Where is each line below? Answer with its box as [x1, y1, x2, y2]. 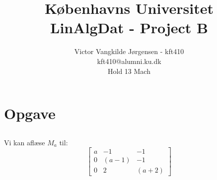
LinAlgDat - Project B [50, 17, 208, 38]
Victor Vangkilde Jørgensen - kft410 [74, 46, 184, 57]
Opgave [4, 103, 56, 123]
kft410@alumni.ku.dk [97, 56, 161, 66]
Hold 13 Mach [108, 65, 150, 76]
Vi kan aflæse [4, 137, 45, 147]
